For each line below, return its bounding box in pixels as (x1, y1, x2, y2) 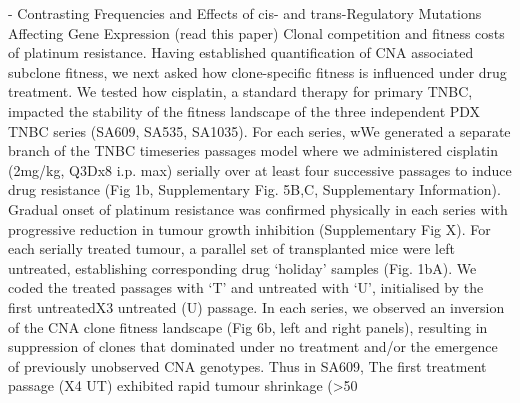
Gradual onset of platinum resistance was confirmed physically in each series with (8, 198, 508, 219)
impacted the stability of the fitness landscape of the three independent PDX (8, 100, 481, 121)
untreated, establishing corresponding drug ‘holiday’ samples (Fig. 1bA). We (8, 257, 477, 278)
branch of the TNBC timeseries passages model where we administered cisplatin (8, 140, 499, 161)
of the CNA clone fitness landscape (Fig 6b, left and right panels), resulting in (8, 316, 488, 337)
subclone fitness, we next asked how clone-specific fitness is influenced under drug (8, 61, 507, 82)
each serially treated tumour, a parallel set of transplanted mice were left (8, 238, 455, 259)
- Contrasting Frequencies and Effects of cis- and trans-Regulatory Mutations (8, 3, 482, 23)
